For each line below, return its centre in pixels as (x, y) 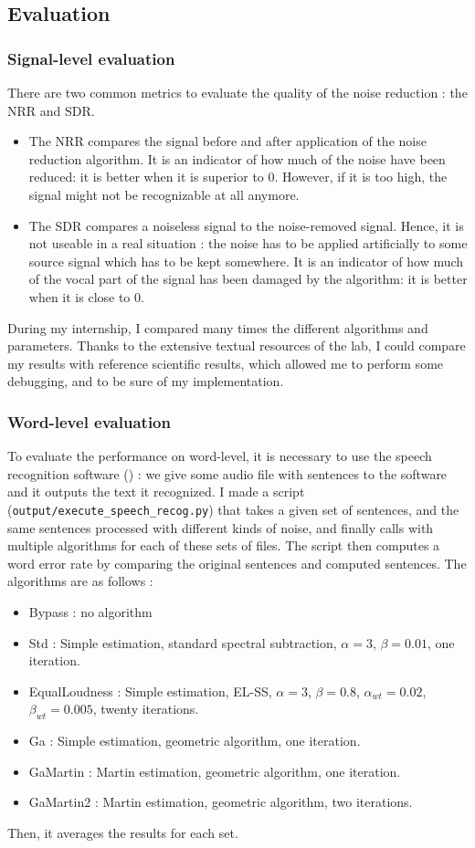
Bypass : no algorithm (90, 611)
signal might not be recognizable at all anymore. (164, 194)
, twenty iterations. (146, 709)
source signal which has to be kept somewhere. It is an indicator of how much (246, 261)
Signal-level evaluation (91, 58)
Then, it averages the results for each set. (123, 832)
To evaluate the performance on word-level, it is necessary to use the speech (220, 456)
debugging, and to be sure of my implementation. (146, 381)
